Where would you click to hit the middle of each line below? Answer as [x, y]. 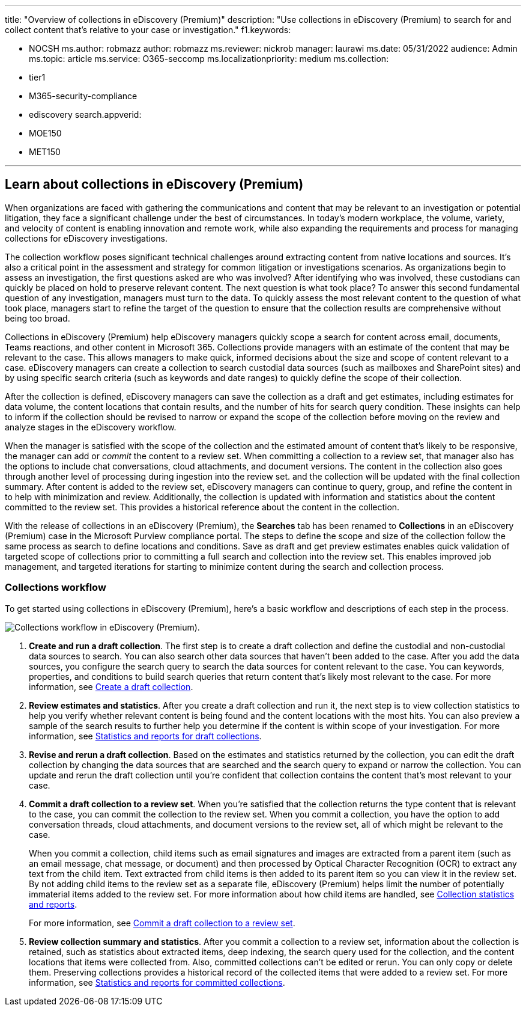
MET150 [45, 152]
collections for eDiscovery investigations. [86, 238]
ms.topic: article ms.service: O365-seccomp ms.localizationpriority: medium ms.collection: [209, 59]
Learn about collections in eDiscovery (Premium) [154, 185]
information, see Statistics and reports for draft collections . [145, 736]
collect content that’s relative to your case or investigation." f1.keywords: [148, 30]
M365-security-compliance [83, 96]
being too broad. [38, 318]
